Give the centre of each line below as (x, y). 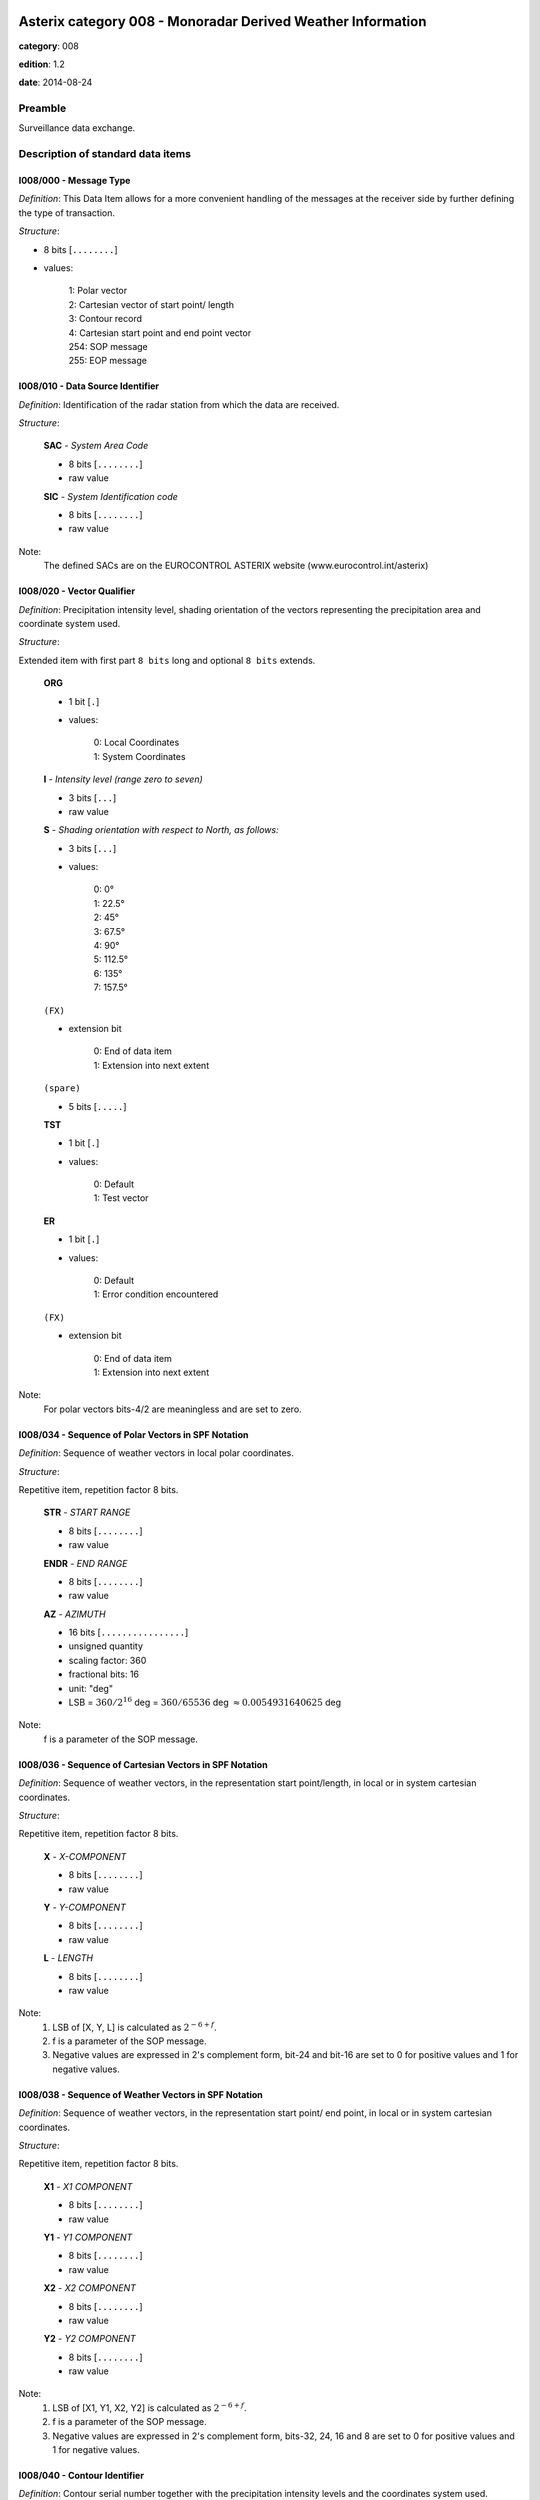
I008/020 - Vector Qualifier (76, 591)
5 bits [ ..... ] (97, 1106)
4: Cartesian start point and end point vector (160, 332)
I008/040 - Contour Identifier (81, 2476)
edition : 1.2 (41, 64)
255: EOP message (107, 361)
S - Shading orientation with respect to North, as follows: (161, 830)
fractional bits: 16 (104, 1674)
